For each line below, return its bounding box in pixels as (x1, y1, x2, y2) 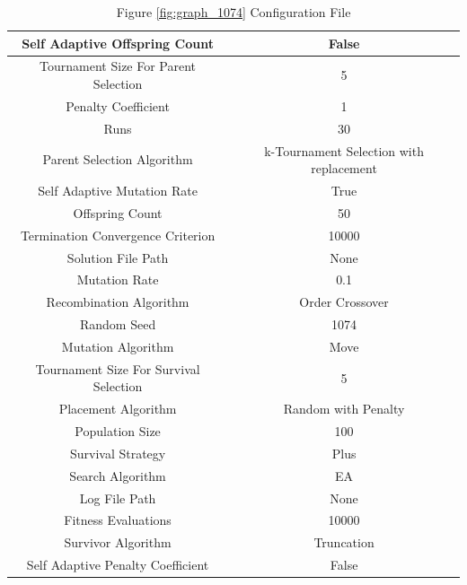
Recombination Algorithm (46, 292, 189, 311)
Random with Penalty (283, 399, 405, 418)
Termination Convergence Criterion (20, 225, 216, 244)
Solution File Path (66, 248, 169, 266)
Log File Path (79, 488, 156, 507)
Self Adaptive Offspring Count (22, 33, 214, 52)
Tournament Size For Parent (40, 57, 197, 75)
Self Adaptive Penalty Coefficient (26, 555, 209, 574)
